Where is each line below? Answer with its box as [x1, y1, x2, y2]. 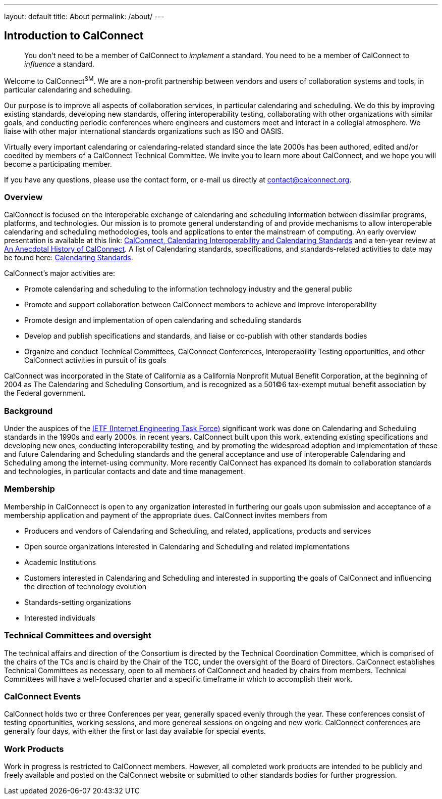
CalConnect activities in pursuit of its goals [24, 356, 167, 365]
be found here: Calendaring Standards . [4, 253, 133, 262]
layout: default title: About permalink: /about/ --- [4, 12, 164, 21]
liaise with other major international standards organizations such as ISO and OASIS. [4, 126, 284, 135]
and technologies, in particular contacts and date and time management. [4, 467, 245, 476]
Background [4, 405, 53, 416]
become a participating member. [4, 159, 112, 168]
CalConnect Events [4, 691, 81, 701]
